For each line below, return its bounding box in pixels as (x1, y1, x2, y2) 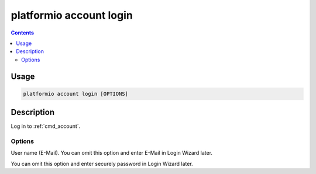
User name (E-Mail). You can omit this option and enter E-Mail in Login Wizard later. (11, 149, 213, 156)
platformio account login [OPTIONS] (23, 91, 129, 97)
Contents (11, 29, 35, 36)
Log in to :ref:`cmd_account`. (11, 123, 81, 130)
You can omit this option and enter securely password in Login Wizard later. (11, 160, 193, 167)
